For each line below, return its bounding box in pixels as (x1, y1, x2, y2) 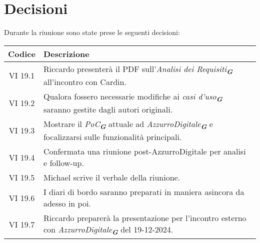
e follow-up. (43, 157, 84, 169)
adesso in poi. (43, 197, 91, 209)
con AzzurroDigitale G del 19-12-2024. (43, 223, 173, 237)
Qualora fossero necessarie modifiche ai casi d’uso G (43, 90, 222, 104)
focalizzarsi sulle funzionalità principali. (43, 131, 182, 143)
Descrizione (43, 47, 89, 59)
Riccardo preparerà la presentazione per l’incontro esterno (43, 212, 246, 224)
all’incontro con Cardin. (43, 75, 126, 87)
